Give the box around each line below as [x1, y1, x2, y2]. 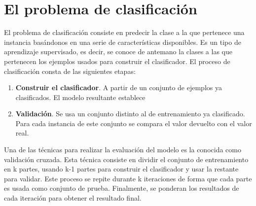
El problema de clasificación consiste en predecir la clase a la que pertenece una [4, 27, 245, 37]
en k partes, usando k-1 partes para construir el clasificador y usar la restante [4, 164, 239, 174]
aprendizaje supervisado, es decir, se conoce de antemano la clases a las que [4, 46, 232, 57]
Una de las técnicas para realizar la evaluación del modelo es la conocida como [4, 144, 241, 155]
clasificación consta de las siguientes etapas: [4, 66, 136, 76]
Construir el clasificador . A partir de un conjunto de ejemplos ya [15, 82, 222, 93]
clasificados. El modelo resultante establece [15, 92, 146, 102]
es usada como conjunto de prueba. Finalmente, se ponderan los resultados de [4, 183, 239, 193]
